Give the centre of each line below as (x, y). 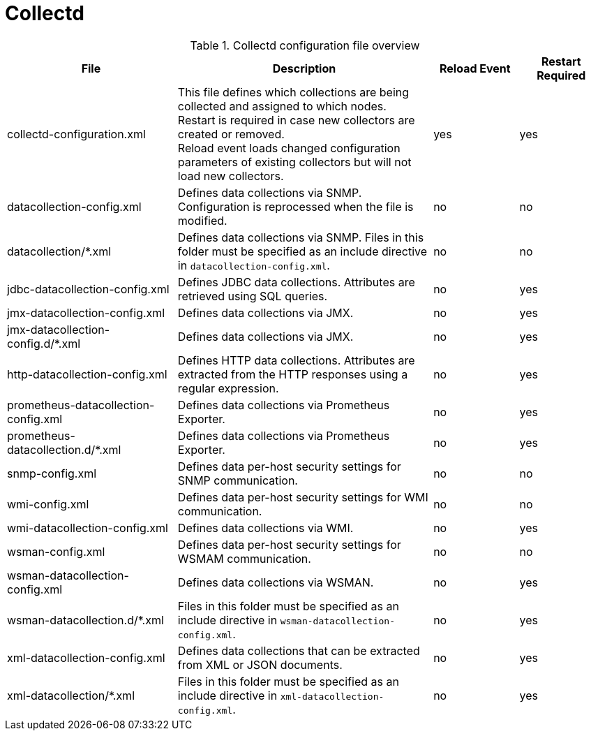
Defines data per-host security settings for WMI (303, 497)
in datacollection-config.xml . (254, 265)
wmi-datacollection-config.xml (88, 528)
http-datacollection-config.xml (87, 374)
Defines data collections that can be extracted (299, 650)
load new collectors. (231, 176)
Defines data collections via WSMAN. (276, 582)
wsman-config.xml (56, 551)
